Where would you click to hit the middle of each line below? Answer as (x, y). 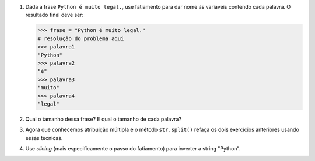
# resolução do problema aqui (81, 38)
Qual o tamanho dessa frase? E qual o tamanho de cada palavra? (104, 119)
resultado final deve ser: (55, 15)
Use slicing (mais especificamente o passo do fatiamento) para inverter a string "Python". (133, 149)
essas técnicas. (44, 138)
